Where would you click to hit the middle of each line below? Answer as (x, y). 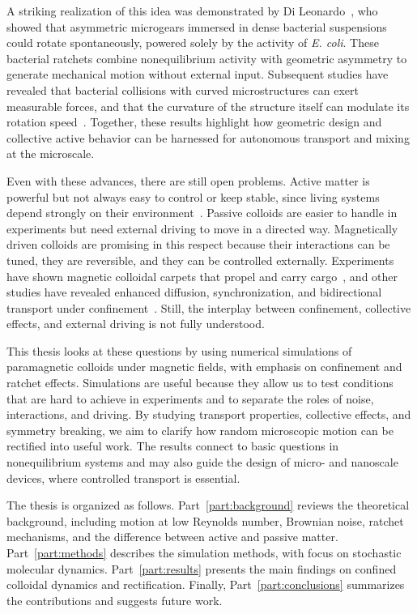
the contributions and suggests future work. (115, 600)
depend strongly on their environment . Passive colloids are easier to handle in (202, 213)
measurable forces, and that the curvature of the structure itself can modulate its (208, 106)
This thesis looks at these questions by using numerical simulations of (179, 350)
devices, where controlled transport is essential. (123, 478)
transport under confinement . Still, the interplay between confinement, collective (209, 307)
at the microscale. (51, 153)
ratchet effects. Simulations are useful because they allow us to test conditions (200, 383)
